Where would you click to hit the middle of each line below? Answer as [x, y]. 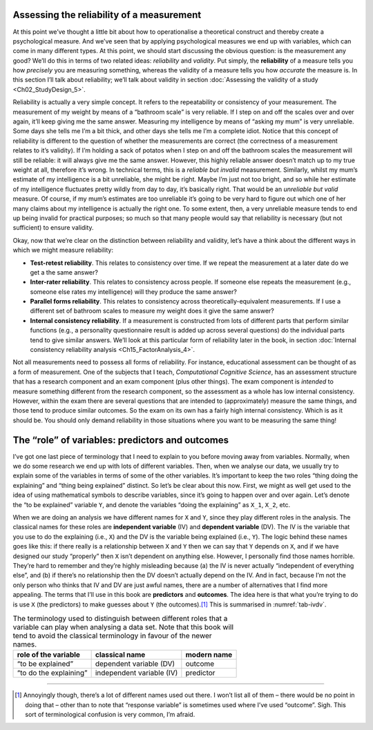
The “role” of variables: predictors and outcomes [121, 440]
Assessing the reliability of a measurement [107, 15]
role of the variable [49, 655]
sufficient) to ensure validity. [53, 228]
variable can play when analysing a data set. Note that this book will [123, 627]
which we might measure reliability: [63, 250]
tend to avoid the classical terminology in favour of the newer [112, 636]
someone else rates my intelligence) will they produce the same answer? [134, 292]
